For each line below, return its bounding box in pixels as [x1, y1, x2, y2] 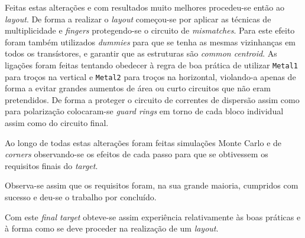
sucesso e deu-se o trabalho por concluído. [5, 191, 157, 203]
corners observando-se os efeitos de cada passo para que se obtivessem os [5, 148, 268, 160]
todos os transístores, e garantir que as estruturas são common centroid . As [5, 47, 277, 59]
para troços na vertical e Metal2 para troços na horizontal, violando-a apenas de [5, 70, 296, 82]
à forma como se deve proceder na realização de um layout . [5, 222, 219, 234]
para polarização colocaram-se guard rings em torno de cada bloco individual [5, 105, 284, 117]
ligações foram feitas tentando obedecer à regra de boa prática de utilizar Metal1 [5, 58, 298, 71]
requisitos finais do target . [5, 159, 98, 171]
